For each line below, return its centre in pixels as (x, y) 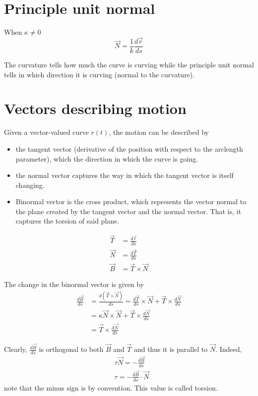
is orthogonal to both (71, 349)
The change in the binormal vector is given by (74, 284)
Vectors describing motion (95, 108)
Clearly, (16, 349)
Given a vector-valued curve (46, 132)
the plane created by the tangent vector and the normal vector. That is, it (128, 211)
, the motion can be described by (159, 132)
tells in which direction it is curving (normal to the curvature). (99, 74)
